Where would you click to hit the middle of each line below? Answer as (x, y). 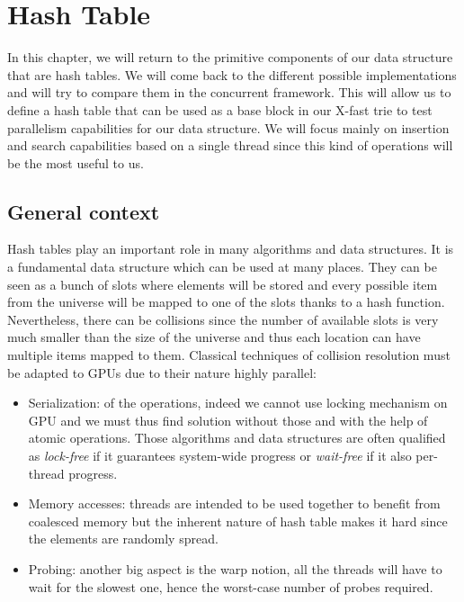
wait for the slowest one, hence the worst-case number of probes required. (231, 586)
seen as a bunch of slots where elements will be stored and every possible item (223, 284)
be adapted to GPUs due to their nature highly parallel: (162, 372)
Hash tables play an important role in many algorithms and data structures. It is (231, 249)
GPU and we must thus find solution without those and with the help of (228, 420)
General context (84, 211)
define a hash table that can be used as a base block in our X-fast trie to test (220, 109)
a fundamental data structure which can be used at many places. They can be (222, 267)
